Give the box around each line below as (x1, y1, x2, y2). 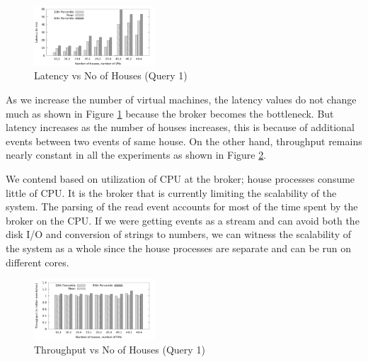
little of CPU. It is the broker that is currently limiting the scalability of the (6, 185, 337, 200)
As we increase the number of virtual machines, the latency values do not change (6, 91, 357, 106)
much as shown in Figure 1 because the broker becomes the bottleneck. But (6, 106, 334, 120)
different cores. (6, 254, 69, 269)
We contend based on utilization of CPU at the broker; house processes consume (6, 171, 355, 186)
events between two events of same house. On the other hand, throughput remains (6, 133, 362, 148)
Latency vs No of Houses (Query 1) (34, 68, 188, 83)
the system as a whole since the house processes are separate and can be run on (6, 240, 352, 255)
